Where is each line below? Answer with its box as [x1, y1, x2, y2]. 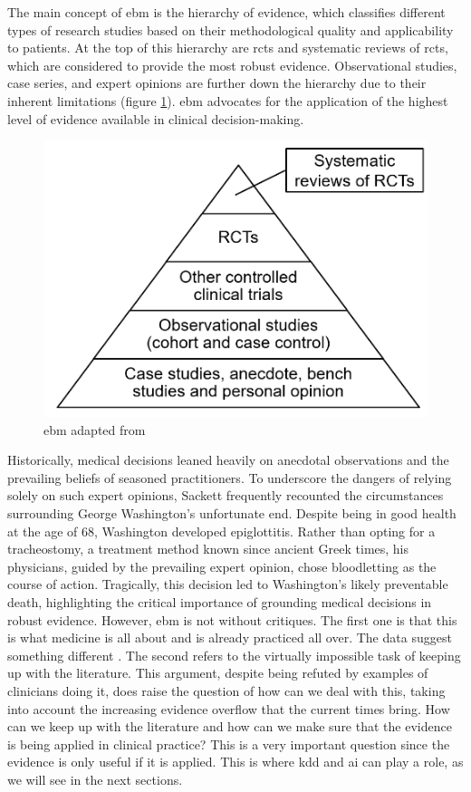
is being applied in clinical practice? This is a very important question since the [7, 734, 450, 753]
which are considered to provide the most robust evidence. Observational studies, [7, 55, 457, 74]
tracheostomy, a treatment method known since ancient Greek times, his [7, 539, 409, 558]
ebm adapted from [43, 420, 146, 439]
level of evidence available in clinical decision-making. [7, 109, 304, 128]
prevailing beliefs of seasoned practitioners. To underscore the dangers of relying [7, 468, 452, 487]
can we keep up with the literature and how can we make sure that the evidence [7, 717, 452, 736]
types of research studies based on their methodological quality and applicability [7, 20, 454, 39]
